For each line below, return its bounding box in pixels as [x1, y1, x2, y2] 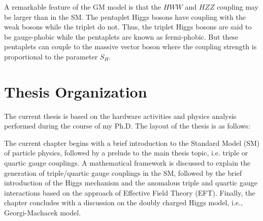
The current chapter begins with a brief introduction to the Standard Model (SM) [4, 137, 260, 148]
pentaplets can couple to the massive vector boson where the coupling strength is [4, 41, 257, 52]
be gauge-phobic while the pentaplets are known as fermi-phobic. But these [4, 31, 239, 42]
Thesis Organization [4, 81, 147, 102]
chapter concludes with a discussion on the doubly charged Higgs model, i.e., [4, 197, 243, 208]
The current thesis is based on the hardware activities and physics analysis [4, 110, 237, 121]
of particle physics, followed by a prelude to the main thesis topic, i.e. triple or [4, 147, 248, 158]
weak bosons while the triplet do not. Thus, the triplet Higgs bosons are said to [4, 21, 252, 32]
